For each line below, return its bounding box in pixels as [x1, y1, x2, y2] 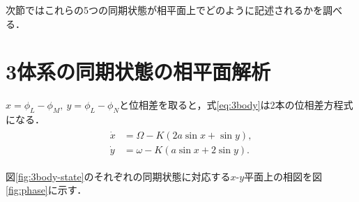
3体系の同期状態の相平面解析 [6, 57, 271, 86]
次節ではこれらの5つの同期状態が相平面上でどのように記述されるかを [6, 3, 323, 17]
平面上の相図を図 [244, 169, 323, 183]
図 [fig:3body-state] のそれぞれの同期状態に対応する [6, 169, 231, 183]
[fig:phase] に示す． [6, 182, 87, 197]
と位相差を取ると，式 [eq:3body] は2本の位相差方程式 [119, 98, 353, 112]
